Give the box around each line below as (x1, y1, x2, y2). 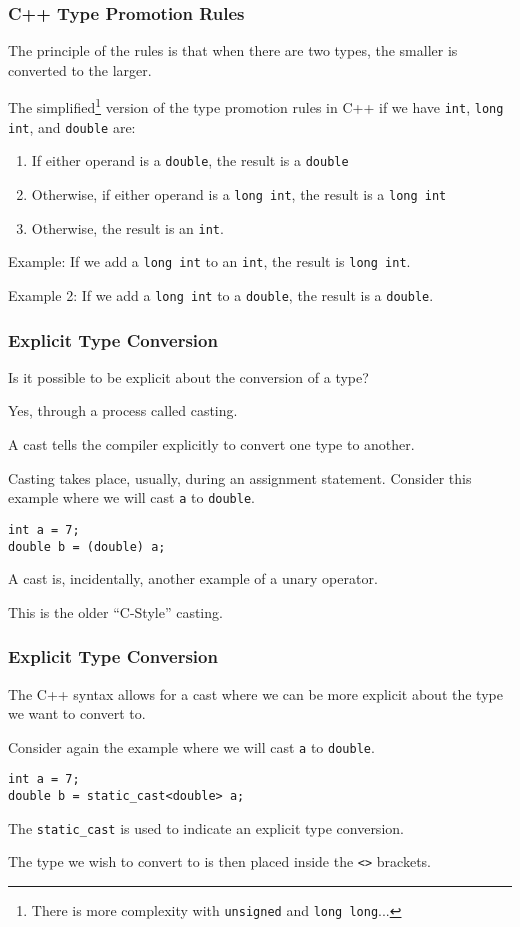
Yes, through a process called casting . (8, 400, 238, 421)
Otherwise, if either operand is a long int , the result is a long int (31, 184, 447, 205)
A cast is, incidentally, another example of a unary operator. (8, 568, 378, 589)
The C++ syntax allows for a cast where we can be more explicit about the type (8, 683, 503, 704)
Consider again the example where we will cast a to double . (8, 736, 375, 757)
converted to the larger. (8, 59, 152, 80)
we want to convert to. (8, 703, 146, 724)
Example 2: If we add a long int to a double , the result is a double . (8, 285, 434, 305)
